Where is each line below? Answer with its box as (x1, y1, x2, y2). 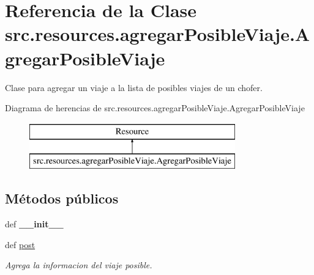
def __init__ (5, 218, 64, 230)
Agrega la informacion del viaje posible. (5, 258, 152, 271)
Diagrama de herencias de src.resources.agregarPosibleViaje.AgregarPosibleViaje (5, 101, 305, 114)
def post (5, 238, 36, 251)
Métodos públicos (5, 189, 119, 208)
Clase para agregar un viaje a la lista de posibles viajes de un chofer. (5, 81, 263, 94)
